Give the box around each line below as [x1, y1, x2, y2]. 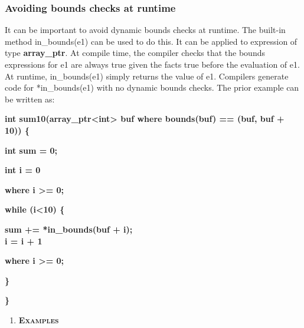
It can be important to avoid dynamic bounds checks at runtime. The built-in [5, 24, 286, 36]
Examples [18, 313, 59, 326]
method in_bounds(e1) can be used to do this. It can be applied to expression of [5, 35, 298, 47]
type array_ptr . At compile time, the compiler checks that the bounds [5, 47, 265, 59]
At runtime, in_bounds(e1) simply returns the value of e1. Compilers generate [5, 69, 289, 82]
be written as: [5, 92, 55, 105]
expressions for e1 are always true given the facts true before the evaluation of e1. [5, 58, 300, 70]
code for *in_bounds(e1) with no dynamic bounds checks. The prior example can [5, 81, 299, 94]
